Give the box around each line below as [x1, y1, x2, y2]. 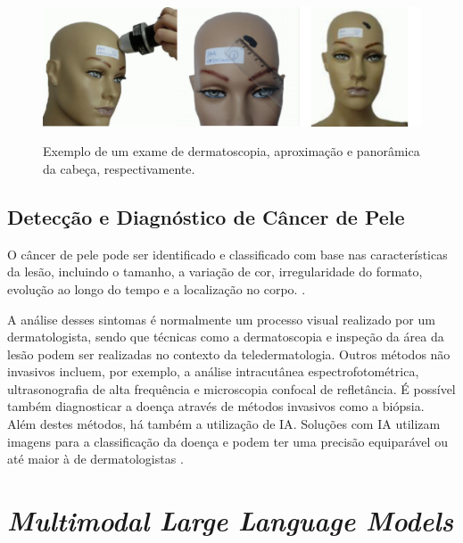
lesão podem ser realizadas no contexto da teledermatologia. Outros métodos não [7, 344, 451, 363]
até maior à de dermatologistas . [7, 449, 184, 468]
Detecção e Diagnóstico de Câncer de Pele [7, 202, 405, 230]
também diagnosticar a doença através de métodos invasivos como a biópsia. [7, 397, 425, 415]
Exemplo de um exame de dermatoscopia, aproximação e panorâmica [43, 142, 420, 160]
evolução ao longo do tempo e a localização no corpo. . [7, 279, 306, 298]
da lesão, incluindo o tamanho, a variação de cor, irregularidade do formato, [7, 262, 423, 281]
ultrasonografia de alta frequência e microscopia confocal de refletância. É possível [7, 379, 456, 398]
